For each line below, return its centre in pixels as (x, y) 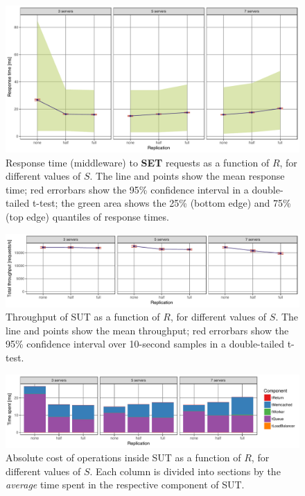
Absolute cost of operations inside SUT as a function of (123, 457)
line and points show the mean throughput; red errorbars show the (147, 330)
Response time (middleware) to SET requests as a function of (138, 162)
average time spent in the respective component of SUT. (125, 485)
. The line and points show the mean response (187, 176)
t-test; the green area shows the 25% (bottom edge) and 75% (162, 203)
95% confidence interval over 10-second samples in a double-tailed (145, 344)
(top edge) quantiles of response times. (87, 216)
